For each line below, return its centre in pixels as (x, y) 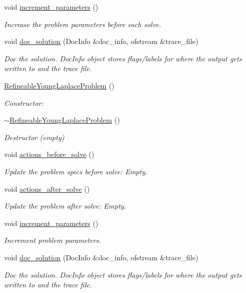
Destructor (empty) (34, 137)
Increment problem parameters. (53, 240)
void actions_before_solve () (49, 154)
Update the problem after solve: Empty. (65, 206)
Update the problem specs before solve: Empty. (76, 171)
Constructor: (24, 103)
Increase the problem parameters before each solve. (83, 24)
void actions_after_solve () (47, 188)
